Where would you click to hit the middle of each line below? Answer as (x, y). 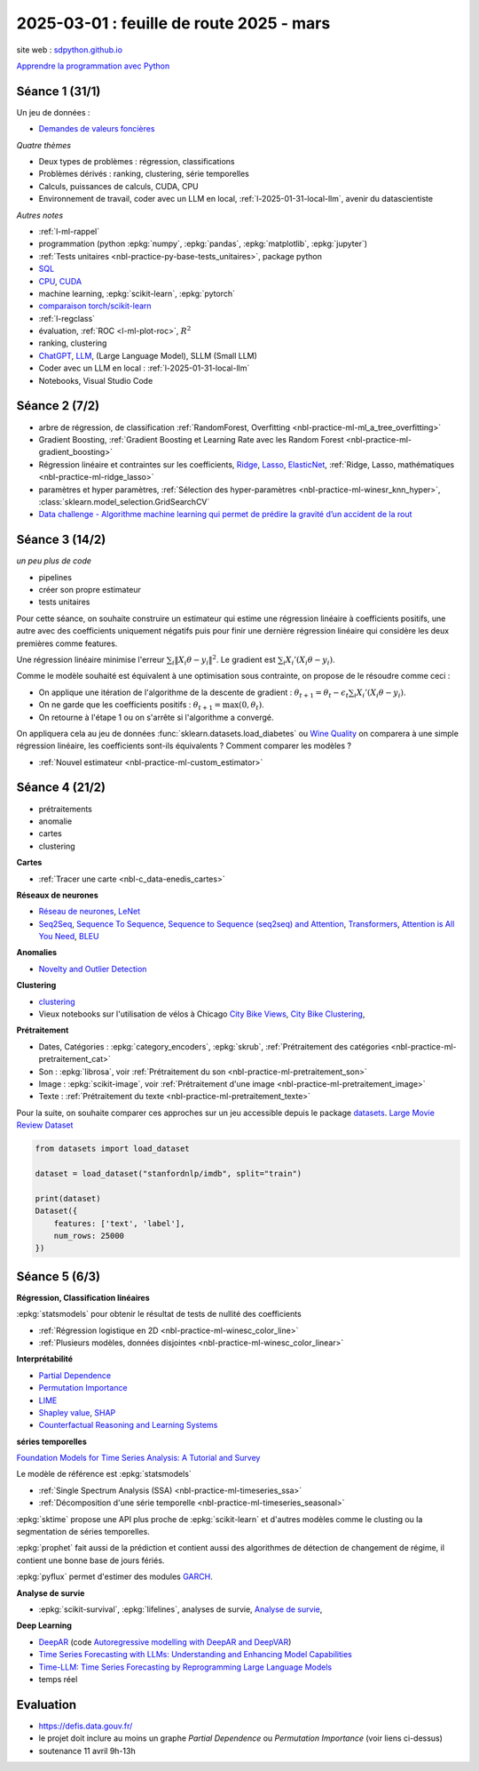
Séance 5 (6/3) (59, 1276)
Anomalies (37, 953)
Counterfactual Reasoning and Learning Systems (128, 1425)
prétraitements (66, 809)
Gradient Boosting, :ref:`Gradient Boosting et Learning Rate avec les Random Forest (191, 439)
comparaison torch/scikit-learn (95, 306)
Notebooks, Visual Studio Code (96, 380)
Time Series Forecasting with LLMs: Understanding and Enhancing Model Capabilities (195, 1655)
